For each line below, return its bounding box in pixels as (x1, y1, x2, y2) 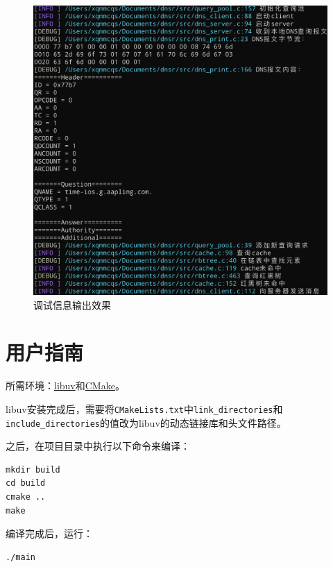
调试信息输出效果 (33, 297, 111, 312)
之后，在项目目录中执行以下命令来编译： (6, 439, 190, 453)
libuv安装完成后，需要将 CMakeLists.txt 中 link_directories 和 (6, 401, 283, 416)
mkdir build (6, 464, 60, 475)
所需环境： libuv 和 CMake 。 (6, 378, 125, 393)
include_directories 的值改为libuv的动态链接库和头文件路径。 (6, 415, 287, 430)
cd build (6, 478, 46, 489)
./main (6, 552, 35, 562)
